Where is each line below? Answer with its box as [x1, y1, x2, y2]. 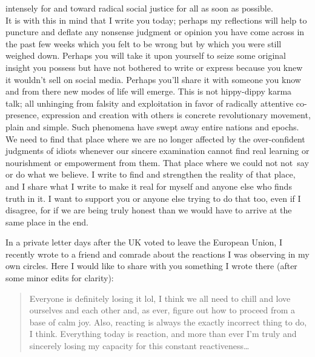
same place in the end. [5, 215, 88, 228]
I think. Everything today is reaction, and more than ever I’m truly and [29, 327, 297, 340]
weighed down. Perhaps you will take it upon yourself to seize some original [5, 49, 286, 62]
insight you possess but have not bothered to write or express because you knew [5, 61, 303, 73]
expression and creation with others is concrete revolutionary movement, [41, 108, 311, 121]
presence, [5, 108, 39, 121]
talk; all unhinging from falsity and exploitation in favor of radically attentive [5, 96, 294, 109]
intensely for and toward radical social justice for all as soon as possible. [5, 2, 273, 14]
